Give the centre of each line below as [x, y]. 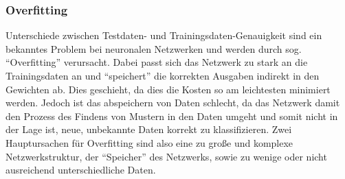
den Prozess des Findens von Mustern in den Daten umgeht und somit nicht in [172, 116]
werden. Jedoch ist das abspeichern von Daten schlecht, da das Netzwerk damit [173, 103]
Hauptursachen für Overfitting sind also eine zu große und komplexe [149, 142]
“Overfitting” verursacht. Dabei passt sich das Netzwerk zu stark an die [157, 62]
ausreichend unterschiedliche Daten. [81, 170]
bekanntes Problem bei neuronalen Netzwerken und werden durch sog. [154, 48]
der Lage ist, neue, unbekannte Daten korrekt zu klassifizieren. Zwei [149, 129]
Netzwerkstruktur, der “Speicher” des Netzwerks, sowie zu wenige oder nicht [166, 156]
